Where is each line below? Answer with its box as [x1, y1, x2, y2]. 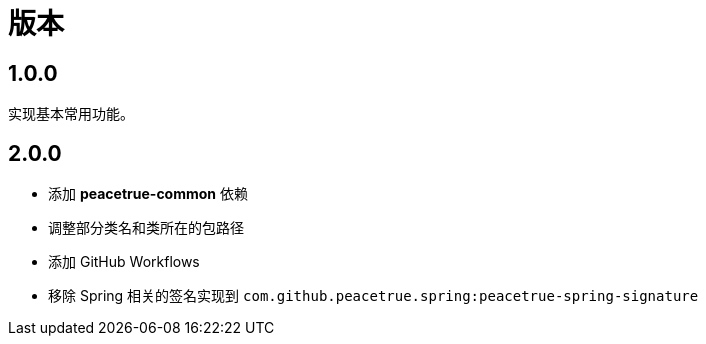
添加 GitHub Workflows [48, 253, 200, 271]
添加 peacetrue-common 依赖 [48, 185, 248, 203]
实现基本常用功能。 [8, 105, 134, 123]
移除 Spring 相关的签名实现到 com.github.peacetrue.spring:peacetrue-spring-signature [48, 287, 699, 305]
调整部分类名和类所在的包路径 [48, 219, 244, 237]
